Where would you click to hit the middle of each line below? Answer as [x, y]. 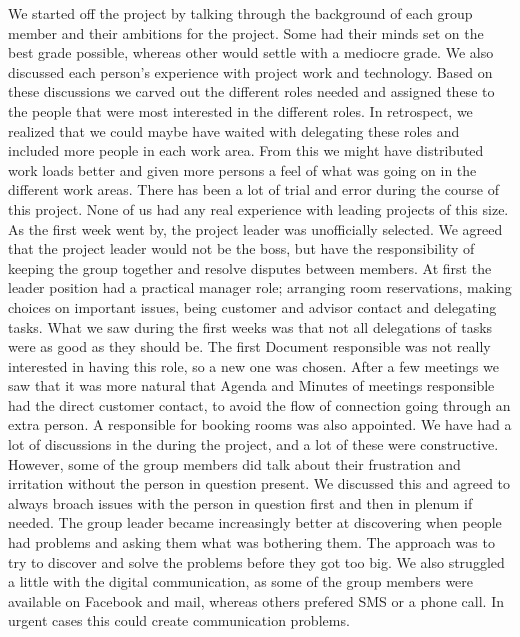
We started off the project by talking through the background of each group [240, 13]
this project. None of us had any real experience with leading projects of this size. [258, 208]
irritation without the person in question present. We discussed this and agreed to [259, 483]
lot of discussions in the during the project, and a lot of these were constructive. [253, 444]
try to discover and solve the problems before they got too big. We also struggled [256, 561]
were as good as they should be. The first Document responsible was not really [249, 346]
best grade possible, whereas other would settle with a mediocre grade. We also [251, 52]
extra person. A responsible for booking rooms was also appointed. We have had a [260, 424]
